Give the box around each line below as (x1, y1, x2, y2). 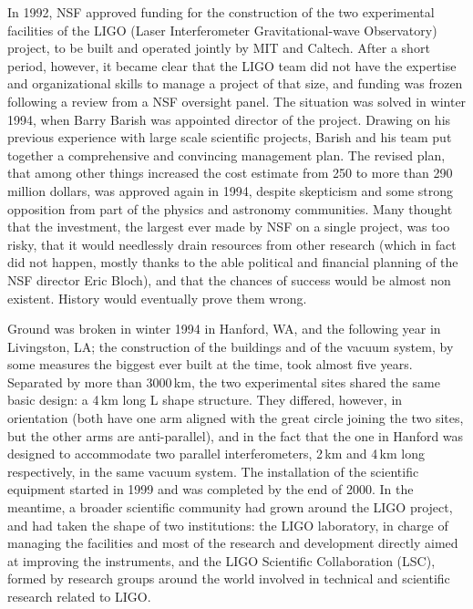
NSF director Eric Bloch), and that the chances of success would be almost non (7, 270, 451, 289)
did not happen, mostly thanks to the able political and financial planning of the (7, 253, 458, 272)
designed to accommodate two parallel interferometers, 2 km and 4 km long (7, 444, 425, 463)
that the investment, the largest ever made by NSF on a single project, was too (7, 217, 450, 236)
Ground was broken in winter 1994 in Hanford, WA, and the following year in (7, 319, 441, 338)
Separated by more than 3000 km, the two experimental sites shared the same (7, 372, 440, 391)
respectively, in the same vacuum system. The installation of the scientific (7, 461, 419, 480)
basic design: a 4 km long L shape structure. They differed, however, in (7, 390, 403, 409)
